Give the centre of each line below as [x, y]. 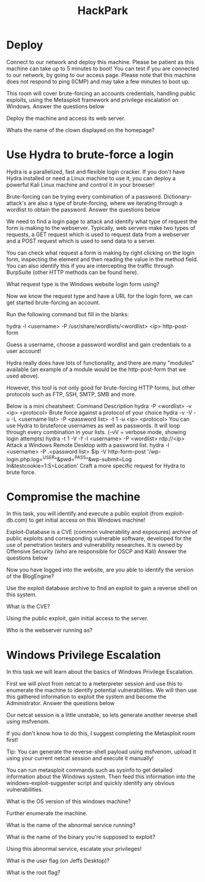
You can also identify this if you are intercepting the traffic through [90, 265]
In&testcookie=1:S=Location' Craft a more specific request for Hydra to [96, 465]
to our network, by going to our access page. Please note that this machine [101, 75]
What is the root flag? [33, 873]
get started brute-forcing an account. [53, 302]
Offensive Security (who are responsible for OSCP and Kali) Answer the [96, 552]
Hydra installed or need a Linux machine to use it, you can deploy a [91, 178]
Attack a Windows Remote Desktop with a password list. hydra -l [88, 445]
